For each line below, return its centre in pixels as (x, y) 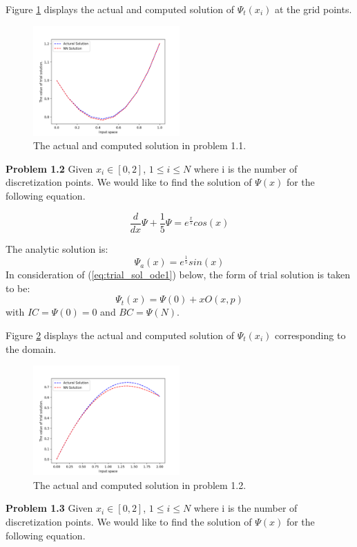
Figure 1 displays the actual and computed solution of (120, 9)
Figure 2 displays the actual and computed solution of (120, 335)
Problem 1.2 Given (49, 168)
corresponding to (310, 335)
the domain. (31, 348)
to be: (18, 288)
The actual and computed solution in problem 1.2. (140, 484)
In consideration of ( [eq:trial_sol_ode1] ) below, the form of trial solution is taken (178, 275)
